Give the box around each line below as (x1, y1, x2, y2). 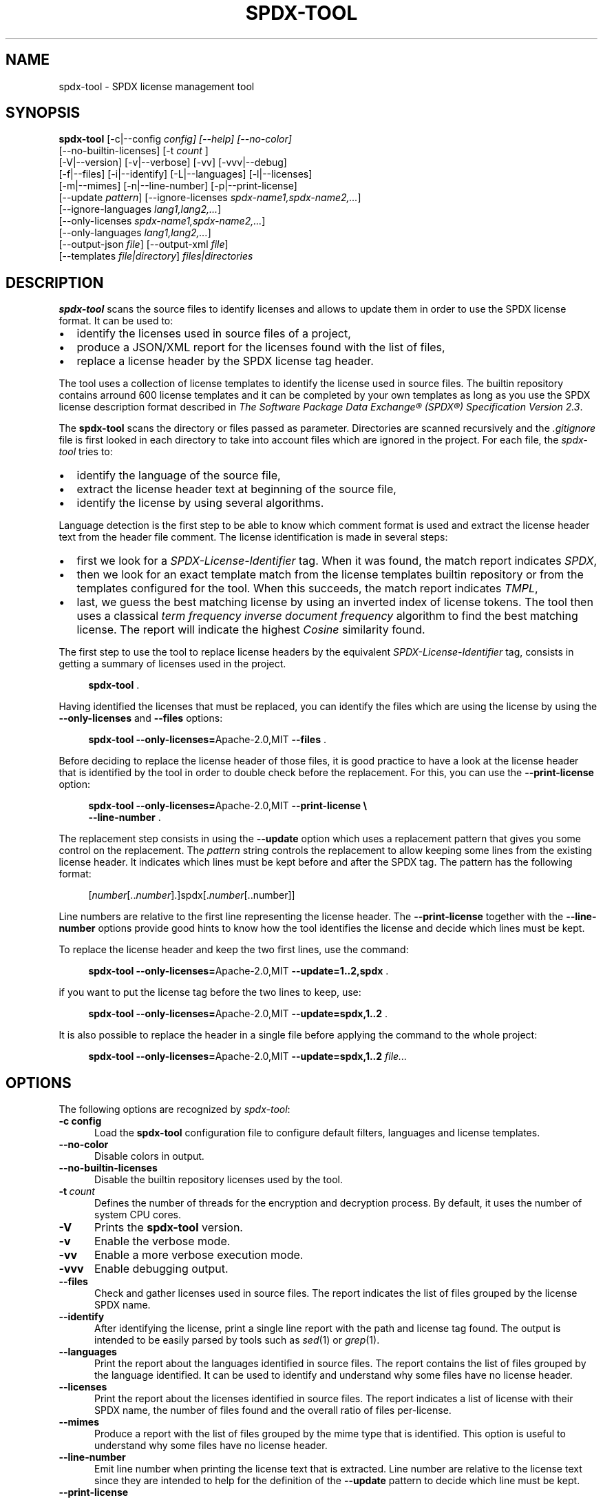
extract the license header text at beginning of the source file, (76, 482, 396, 497)
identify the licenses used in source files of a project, (76, 326, 351, 341)
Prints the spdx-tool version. (94, 1220, 243, 1235)
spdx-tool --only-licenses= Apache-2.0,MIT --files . (88, 733, 326, 746)
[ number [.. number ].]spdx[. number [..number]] (88, 889, 295, 902)
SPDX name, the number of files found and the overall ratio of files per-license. (94, 1404, 452, 1417)
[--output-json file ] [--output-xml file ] (59, 238, 229, 251)
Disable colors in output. (94, 1150, 204, 1163)
